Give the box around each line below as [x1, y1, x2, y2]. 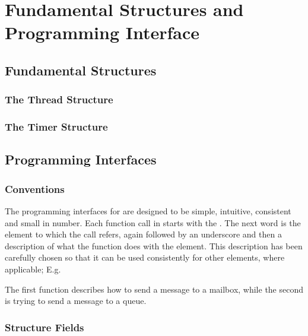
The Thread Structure [5, 92, 113, 107]
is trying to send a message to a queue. [5, 294, 147, 307]
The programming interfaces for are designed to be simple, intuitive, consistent [5, 205, 291, 217]
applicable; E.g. [5, 263, 61, 275]
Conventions [5, 181, 65, 196]
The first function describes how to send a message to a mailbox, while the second [5, 283, 304, 295]
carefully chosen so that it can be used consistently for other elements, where [5, 251, 285, 264]
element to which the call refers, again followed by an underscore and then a [5, 228, 282, 240]
